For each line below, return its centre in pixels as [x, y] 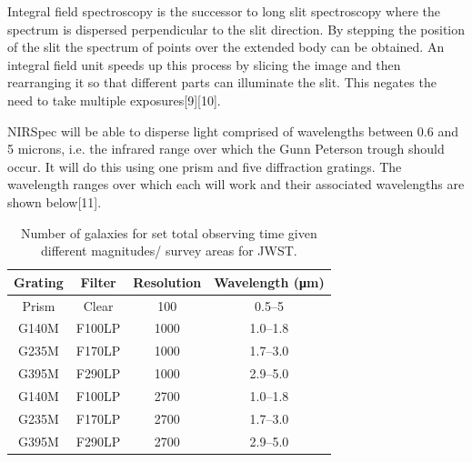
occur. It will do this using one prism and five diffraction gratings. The [205, 166]
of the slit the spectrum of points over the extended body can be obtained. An [226, 47]
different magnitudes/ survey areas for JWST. [169, 251]
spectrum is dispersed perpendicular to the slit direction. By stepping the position [236, 29]
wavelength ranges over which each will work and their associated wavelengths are [236, 184]
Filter [98, 281]
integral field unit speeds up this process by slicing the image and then [204, 64]
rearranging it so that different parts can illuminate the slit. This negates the [222, 82]
